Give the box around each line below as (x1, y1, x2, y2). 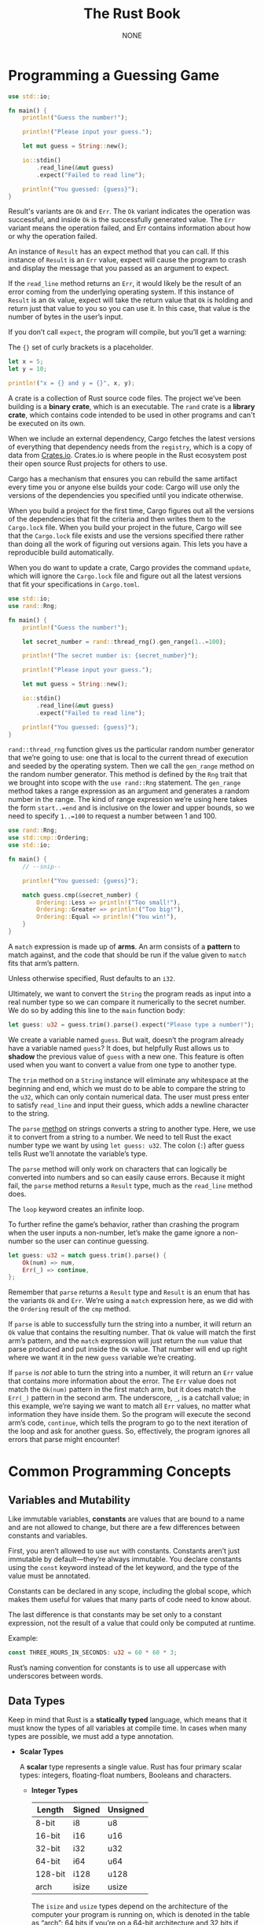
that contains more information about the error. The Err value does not (8, 1376, 237, 1386)
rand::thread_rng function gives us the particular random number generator (8, 745, 255, 754)
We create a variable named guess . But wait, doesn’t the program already (8, 1034, 244, 1045)
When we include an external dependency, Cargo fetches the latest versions (8, 434, 255, 444)
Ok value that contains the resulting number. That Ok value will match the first (8, 1328, 256, 1338)
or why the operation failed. (8, 232, 98, 241)
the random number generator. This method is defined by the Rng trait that (8, 770, 247, 779)
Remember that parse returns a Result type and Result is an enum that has (8, 1287, 250, 1297)
